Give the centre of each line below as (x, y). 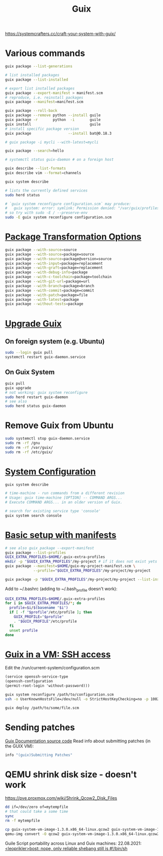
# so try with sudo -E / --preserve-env (47, 213)
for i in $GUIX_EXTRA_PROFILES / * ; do (43, 603)
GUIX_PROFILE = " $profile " (39, 617)
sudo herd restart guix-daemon (37, 397)
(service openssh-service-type (37, 677)
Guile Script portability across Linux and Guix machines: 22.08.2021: (73, 843)
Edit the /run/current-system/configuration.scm (52, 668)
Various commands (45, 53)
